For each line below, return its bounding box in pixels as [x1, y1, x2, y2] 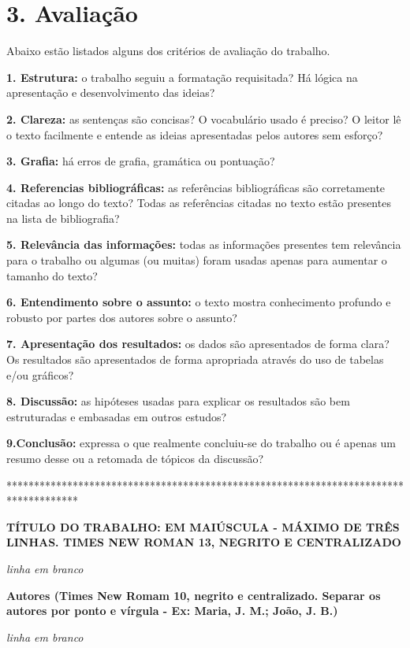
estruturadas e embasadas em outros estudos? [6, 408, 227, 424]
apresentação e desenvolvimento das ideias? [6, 84, 215, 101]
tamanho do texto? [6, 267, 98, 283]
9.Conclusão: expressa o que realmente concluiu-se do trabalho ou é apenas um [6, 435, 397, 451]
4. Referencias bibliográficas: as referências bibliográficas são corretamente [6, 179, 386, 195]
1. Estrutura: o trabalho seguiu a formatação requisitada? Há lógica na [6, 69, 358, 85]
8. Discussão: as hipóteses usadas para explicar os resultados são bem [6, 393, 350, 409]
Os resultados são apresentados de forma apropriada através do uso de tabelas [6, 351, 384, 368]
